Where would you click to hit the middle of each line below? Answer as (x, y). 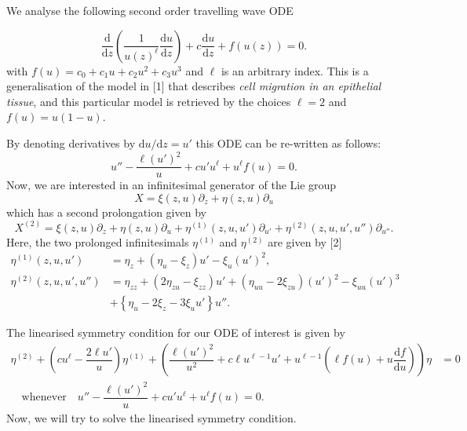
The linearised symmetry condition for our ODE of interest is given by (176, 332)
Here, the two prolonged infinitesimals (98, 241)
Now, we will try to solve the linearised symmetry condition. (151, 417)
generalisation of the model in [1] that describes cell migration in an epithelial (194, 86)
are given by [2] (305, 241)
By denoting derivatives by (71, 142)
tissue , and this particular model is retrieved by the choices (149, 101)
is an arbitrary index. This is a (295, 70)
